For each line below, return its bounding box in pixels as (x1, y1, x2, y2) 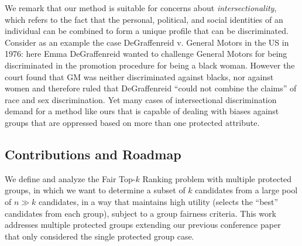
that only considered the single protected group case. (5, 230, 194, 242)
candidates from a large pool (195, 184, 298, 196)
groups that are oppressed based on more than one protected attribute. (5, 116, 260, 128)
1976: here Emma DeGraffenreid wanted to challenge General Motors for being (5, 47, 287, 60)
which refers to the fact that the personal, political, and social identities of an (5, 13, 283, 25)
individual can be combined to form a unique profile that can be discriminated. (5, 25, 289, 37)
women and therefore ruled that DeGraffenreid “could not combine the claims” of (5, 82, 297, 94)
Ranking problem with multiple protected (142, 172, 292, 184)
